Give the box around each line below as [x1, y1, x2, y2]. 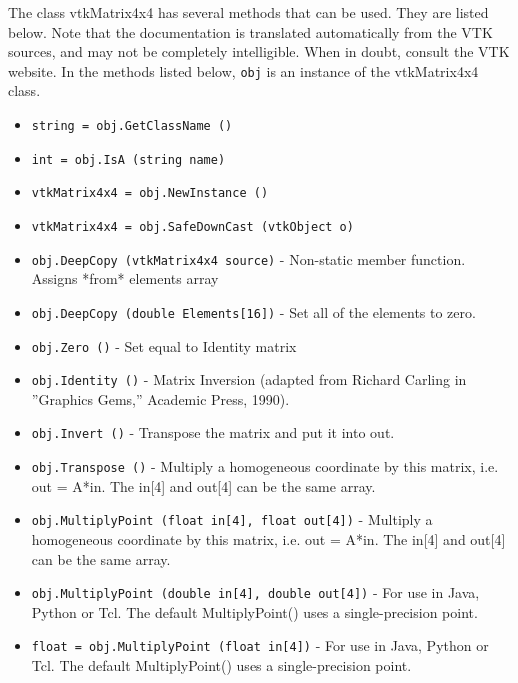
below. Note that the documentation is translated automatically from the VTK [8, 21, 493, 42]
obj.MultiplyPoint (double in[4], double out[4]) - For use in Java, [31, 582, 480, 603]
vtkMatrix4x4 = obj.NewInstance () [31, 186, 269, 201]
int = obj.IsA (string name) [31, 152, 226, 167]
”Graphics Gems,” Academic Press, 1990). [31, 388, 290, 409]
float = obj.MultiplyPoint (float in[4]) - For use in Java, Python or [31, 635, 489, 656]
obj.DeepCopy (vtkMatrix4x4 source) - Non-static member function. [31, 248, 466, 269]
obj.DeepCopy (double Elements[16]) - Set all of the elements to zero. [31, 301, 476, 322]
